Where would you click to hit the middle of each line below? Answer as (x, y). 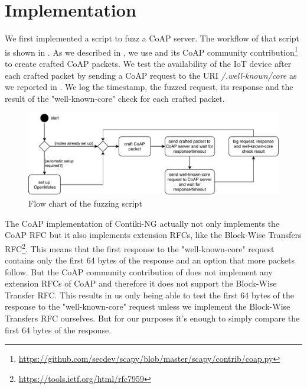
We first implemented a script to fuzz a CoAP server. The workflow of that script (152, 38)
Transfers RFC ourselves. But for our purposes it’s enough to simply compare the (152, 318)
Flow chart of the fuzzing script (85, 203)
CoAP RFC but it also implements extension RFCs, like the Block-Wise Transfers (153, 235)
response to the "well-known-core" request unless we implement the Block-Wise (148, 306)
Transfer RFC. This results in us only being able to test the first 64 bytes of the (149, 295)
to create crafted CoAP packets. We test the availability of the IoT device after (148, 63)
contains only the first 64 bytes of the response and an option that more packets (150, 260)
